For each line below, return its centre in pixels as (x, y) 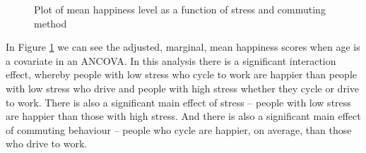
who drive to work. (47, 143)
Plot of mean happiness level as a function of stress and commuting (180, 9)
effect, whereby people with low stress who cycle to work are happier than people (181, 74)
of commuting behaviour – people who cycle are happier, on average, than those (179, 129)
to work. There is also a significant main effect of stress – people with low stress (178, 102)
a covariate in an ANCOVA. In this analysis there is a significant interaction (171, 60)
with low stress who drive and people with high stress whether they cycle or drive (182, 88)
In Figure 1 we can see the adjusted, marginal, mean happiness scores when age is (183, 47)
